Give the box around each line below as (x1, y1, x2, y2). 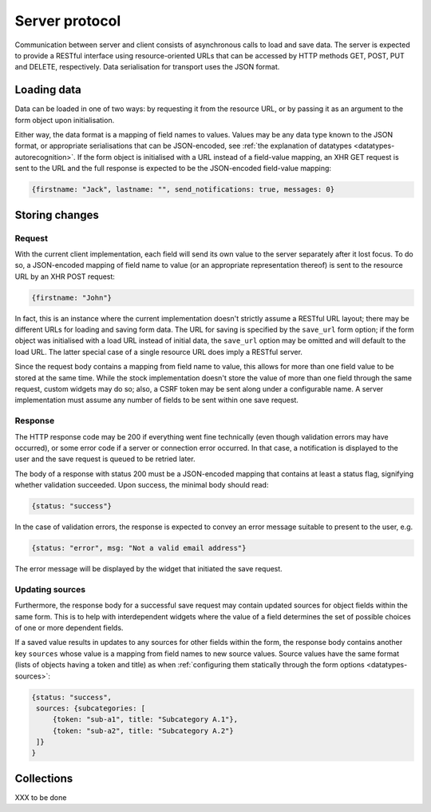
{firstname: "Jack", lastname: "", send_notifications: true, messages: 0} (31, 185, 335, 194)
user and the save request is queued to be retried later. (14, 454, 196, 464)
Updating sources (14, 583, 86, 595)
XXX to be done (14, 792, 67, 802)
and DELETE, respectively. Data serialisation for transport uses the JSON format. (14, 62, 280, 72)
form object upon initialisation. (14, 115, 115, 125)
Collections (14, 771, 73, 785)
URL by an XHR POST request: (14, 272, 116, 281)
